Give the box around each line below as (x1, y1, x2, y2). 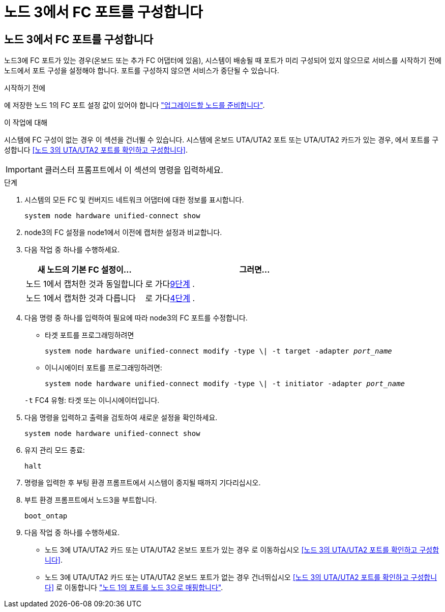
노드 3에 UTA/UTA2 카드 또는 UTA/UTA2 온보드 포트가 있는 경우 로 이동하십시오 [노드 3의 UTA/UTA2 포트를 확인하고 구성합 (45, 545, 439, 555)
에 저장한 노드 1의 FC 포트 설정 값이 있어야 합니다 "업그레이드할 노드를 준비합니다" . (4, 101, 265, 110)
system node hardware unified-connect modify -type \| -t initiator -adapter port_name (45, 380, 405, 388)
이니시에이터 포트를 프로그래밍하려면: (45, 363, 162, 372)
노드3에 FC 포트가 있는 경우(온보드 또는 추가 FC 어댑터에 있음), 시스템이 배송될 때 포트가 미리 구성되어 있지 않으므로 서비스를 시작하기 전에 (4, 56, 441, 65)
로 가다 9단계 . (145, 279, 195, 289)
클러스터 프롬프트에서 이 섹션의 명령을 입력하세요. (44, 165, 223, 176)
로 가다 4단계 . (145, 293, 195, 304)
